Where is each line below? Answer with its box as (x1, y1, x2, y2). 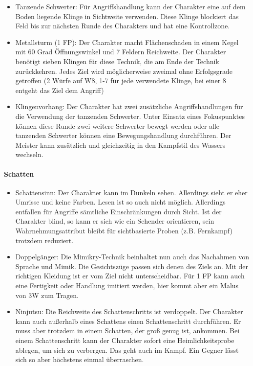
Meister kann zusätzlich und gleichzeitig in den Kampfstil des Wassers (15, 139, 226, 150)
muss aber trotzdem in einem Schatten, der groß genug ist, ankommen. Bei (15, 325, 240, 336)
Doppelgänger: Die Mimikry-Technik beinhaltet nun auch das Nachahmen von (15, 252, 249, 262)
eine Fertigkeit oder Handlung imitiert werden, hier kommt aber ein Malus (15, 280, 239, 291)
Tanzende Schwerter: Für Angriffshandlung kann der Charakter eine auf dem (15, 1, 246, 11)
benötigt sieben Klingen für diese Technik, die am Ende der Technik (15, 56, 219, 66)
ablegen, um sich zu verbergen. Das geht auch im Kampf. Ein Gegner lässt (15, 344, 239, 355)
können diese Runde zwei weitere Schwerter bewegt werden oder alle (15, 120, 220, 131)
